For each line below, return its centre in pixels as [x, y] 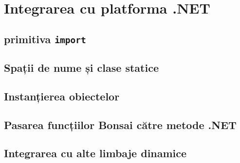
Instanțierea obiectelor [62, 96]
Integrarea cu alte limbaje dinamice [95, 153]
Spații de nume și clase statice [81, 68]
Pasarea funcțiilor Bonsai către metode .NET [120, 124]
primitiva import [45, 39]
